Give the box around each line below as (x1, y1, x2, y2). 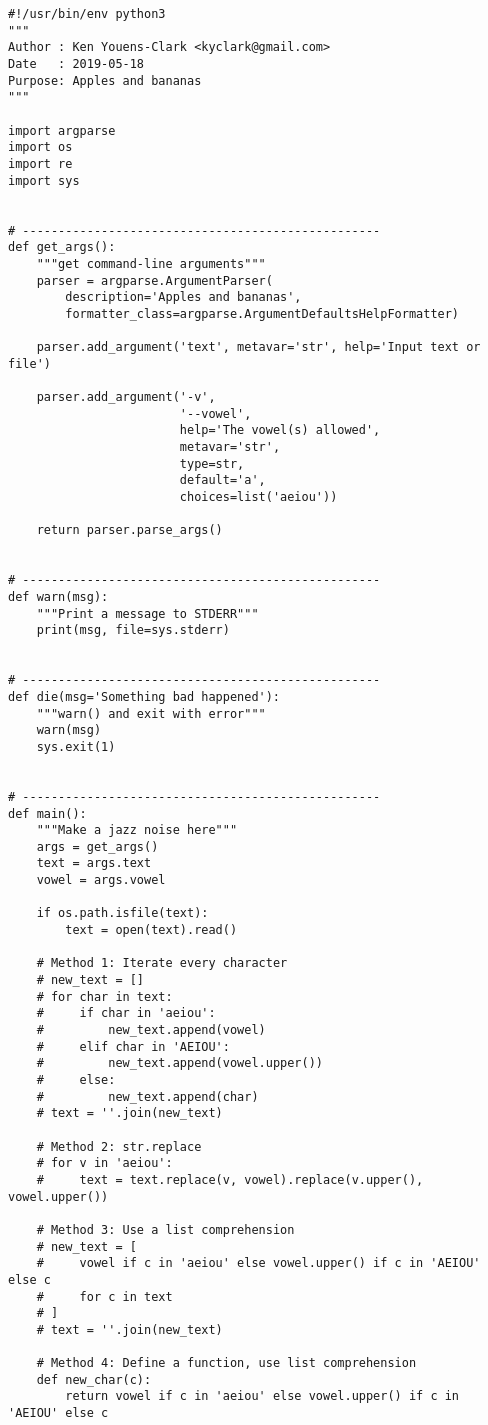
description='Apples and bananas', (65, 290, 302, 305)
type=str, (179, 456, 245, 471)
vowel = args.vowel (36, 873, 166, 888)
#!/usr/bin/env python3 (8, 7, 166, 21)
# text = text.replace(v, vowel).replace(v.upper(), (36, 1172, 424, 1187)
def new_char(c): (36, 1372, 152, 1387)
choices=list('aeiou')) (179, 490, 338, 505)
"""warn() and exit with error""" (36, 706, 266, 721)
